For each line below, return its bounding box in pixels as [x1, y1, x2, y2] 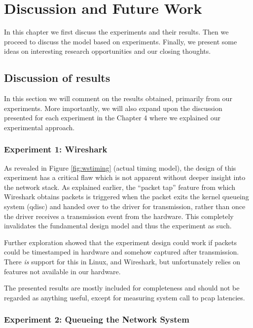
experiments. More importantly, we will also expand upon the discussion [4, 103, 222, 113]
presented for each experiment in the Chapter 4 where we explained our [4, 112, 220, 123]
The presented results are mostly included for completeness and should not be [4, 283, 240, 293]
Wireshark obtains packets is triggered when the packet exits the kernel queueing [4, 191, 249, 202]
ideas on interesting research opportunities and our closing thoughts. [4, 46, 211, 56]
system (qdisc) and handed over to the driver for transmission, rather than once [4, 201, 246, 212]
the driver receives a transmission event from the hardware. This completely [4, 211, 234, 221]
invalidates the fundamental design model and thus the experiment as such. [4, 220, 232, 231]
